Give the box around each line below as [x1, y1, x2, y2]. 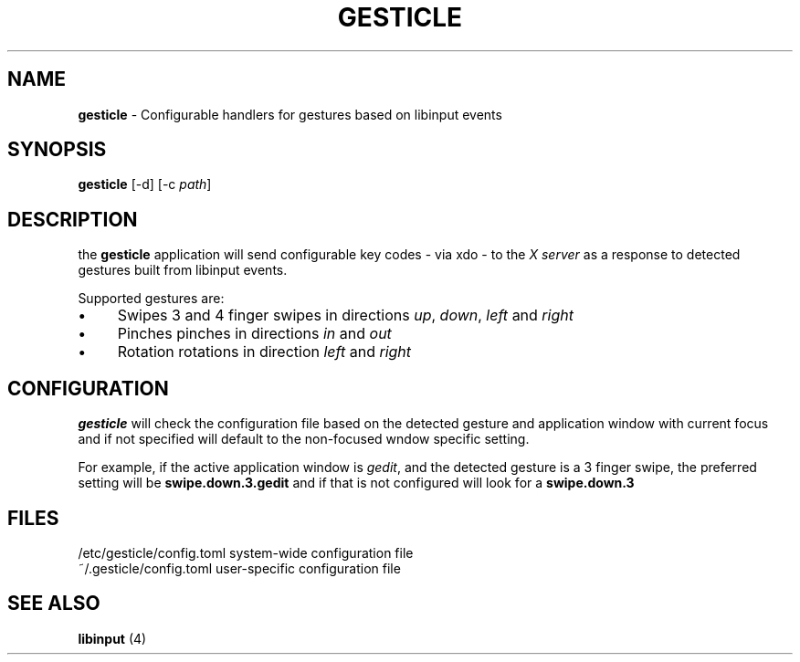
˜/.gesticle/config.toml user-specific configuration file [78, 560, 401, 576]
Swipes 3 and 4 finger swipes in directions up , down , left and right [117, 306, 574, 325]
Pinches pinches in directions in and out [117, 324, 392, 343]
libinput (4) [78, 630, 147, 646]
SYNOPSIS [7, 138, 107, 162]
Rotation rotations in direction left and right [117, 342, 412, 362]
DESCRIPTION [7, 207, 138, 231]
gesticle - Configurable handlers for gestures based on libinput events [78, 106, 502, 122]
